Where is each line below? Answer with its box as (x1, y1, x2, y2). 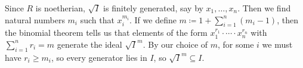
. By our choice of (143, 38, 208, 50)
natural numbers (5, 13, 65, 26)
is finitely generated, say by (103, 2, 203, 14)
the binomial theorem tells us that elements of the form (5, 26, 208, 39)
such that (80, 13, 115, 26)
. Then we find (237, 2, 291, 14)
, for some (218, 38, 254, 50)
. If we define (129, 13, 177, 26)
